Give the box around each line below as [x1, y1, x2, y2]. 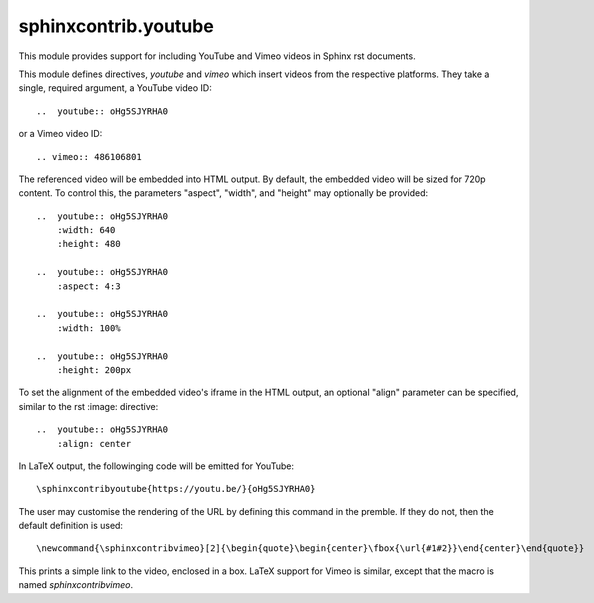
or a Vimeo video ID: [18, 128, 103, 140]
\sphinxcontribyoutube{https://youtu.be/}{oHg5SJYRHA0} [36, 483, 316, 495]
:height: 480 [56, 238, 121, 250]
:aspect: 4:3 [56, 280, 121, 292]
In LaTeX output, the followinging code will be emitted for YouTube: [18, 460, 295, 472]
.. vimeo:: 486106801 [36, 151, 142, 162]
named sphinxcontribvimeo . [18, 579, 134, 591]
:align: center [56, 438, 132, 449]
